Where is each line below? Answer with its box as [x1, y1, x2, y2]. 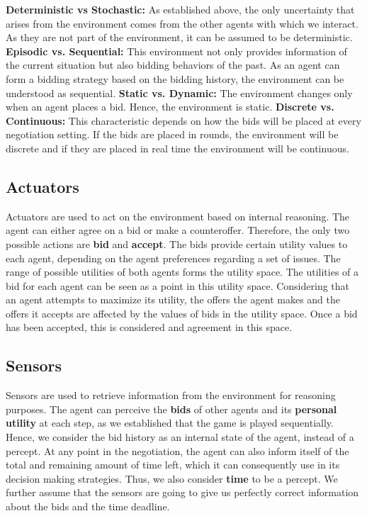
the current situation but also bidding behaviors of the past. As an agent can [6, 57, 340, 72]
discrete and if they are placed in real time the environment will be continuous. [6, 140, 349, 155]
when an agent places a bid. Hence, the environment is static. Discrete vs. [6, 99, 334, 114]
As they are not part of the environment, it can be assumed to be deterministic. [6, 30, 353, 45]
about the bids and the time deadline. [6, 499, 170, 514]
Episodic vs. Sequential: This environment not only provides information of [6, 43, 347, 58]
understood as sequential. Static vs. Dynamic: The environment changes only [6, 85, 353, 100]
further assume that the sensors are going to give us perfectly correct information [6, 485, 359, 500]
